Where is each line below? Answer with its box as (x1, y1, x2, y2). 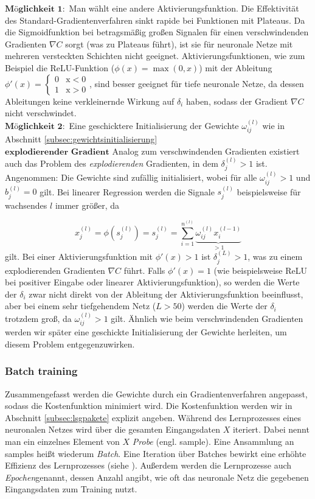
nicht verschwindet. (5, 106, 77, 119)
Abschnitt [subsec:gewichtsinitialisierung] (5, 132, 157, 145)
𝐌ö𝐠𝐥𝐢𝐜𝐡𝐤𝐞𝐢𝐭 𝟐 (5, 122, 63, 131)
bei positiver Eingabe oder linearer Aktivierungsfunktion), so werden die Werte (5, 276, 300, 288)
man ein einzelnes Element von (5, 435, 120, 448)
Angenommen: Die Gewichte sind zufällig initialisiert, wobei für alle (5, 171, 257, 184)
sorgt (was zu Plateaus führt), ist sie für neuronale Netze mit (65, 37, 293, 50)
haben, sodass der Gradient (185, 94, 288, 107)
